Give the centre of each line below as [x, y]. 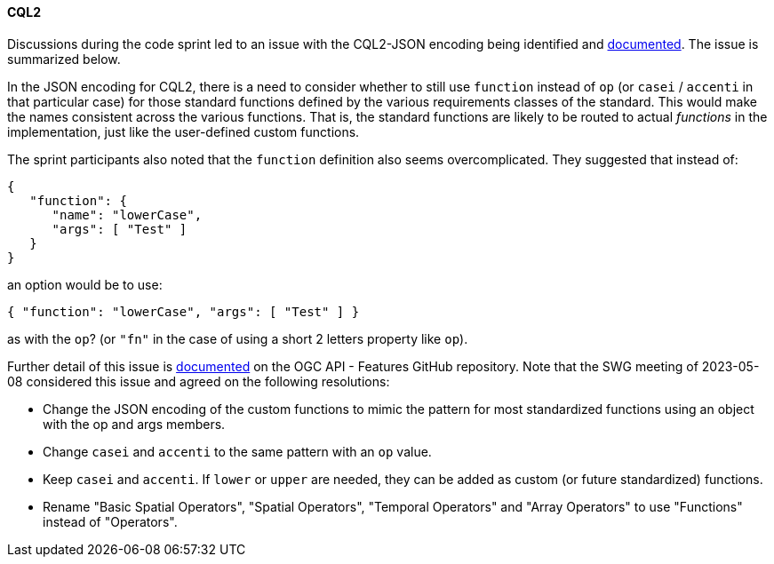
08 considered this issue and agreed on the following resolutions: [199, 381]
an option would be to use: [85, 284]
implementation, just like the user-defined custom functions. [184, 131]
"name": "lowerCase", [127, 214]
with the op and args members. [134, 424]
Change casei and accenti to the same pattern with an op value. [237, 451]
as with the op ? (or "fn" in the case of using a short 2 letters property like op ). [238, 338]
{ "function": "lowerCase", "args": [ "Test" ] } [184, 311]
